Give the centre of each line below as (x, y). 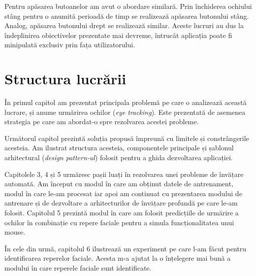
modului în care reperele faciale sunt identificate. (78, 268)
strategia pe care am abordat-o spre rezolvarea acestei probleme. (102, 121)
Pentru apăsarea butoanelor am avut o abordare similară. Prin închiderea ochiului (128, 6)
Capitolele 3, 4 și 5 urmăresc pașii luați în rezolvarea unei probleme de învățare (124, 174)
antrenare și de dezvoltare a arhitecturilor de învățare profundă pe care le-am (121, 203)
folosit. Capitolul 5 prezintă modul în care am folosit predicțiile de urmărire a (122, 213)
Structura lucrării (65, 79)
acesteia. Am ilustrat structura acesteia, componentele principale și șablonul (119, 148)
